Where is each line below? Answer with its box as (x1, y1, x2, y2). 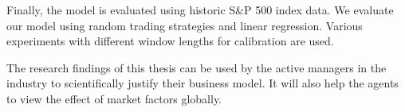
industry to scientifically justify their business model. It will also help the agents (6, 75, 399, 91)
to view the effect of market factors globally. (6, 90, 222, 106)
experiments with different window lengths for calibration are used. (6, 33, 334, 49)
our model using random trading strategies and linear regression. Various (6, 17, 363, 33)
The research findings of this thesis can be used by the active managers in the (6, 59, 387, 75)
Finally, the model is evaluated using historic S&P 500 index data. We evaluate (6, 2, 394, 17)
